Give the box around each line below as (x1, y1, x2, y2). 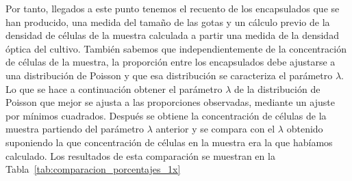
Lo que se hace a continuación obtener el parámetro (5, 81, 223, 96)
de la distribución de (234, 81, 320, 96)
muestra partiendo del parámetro (5, 122, 144, 136)
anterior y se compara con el (155, 122, 275, 136)
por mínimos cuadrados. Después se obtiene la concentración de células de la (5, 108, 327, 122)
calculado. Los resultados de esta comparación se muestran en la (5, 148, 275, 163)
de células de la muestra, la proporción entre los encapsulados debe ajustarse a (5, 55, 336, 69)
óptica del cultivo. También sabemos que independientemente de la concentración (5, 41, 347, 55)
